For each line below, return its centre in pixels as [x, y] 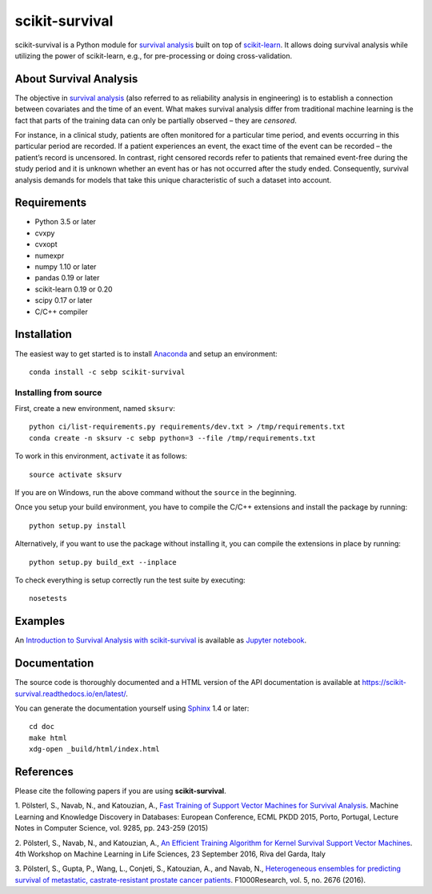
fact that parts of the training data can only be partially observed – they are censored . [156, 120]
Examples [40, 621]
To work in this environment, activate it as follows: [101, 456]
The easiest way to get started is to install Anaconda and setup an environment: [146, 353]
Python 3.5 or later [65, 222]
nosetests [48, 598]
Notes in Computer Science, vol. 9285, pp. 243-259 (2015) [112, 828]
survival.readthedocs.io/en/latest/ [70, 694]
